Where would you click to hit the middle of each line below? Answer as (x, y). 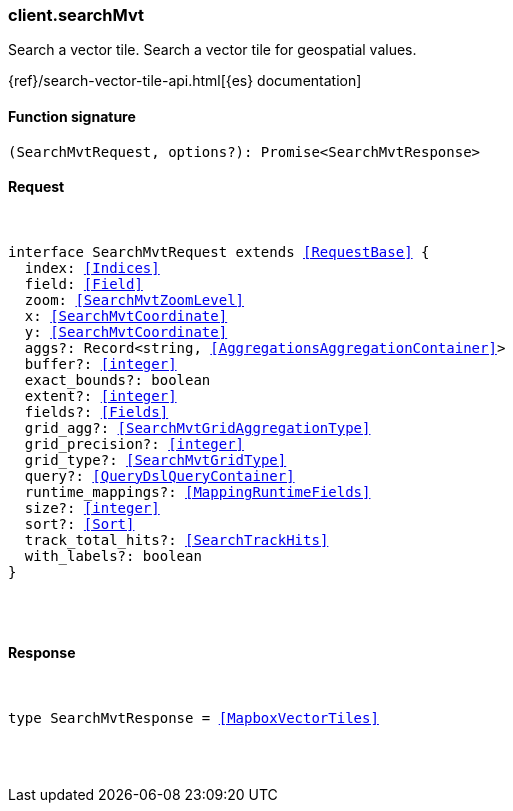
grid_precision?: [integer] (134, 443)
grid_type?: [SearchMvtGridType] (155, 459)
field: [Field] (83, 283)
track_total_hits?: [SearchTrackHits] (176, 539)
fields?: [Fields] (96, 411)
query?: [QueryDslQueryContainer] (159, 475)
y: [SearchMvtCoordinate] (126, 331)
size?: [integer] (92, 507)
